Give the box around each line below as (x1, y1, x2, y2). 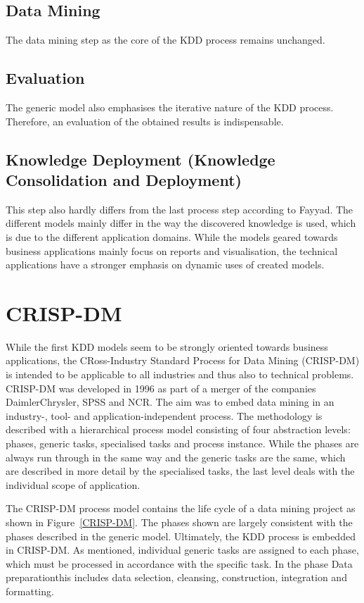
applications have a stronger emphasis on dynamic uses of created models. (6, 257, 325, 272)
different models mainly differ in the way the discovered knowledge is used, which (6, 216, 356, 230)
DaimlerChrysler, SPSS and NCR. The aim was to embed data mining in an (6, 394, 334, 409)
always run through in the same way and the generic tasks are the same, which (6, 449, 346, 464)
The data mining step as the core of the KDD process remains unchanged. (6, 32, 325, 47)
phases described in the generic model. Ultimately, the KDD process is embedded (6, 528, 356, 543)
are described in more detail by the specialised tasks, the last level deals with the (6, 464, 355, 478)
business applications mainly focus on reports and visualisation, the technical (6, 243, 338, 258)
